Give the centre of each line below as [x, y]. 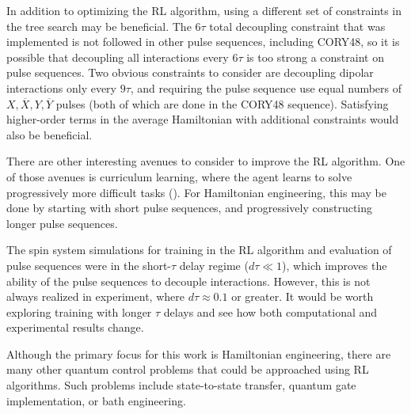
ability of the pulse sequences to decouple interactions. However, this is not [188, 281]
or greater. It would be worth [303, 296]
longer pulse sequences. [62, 223]
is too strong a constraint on [315, 57]
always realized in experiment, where [95, 296]
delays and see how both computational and [270, 311]
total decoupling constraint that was [297, 26]
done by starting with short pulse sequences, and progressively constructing [190, 208]
